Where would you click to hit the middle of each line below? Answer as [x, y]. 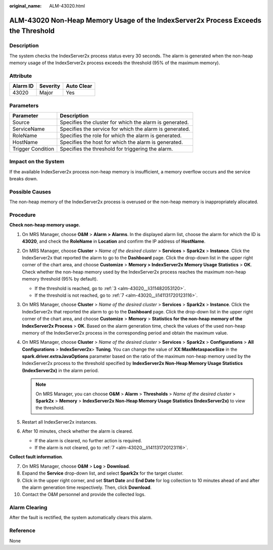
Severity [50, 86]
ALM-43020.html [67, 6]
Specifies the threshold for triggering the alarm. [117, 149]
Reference [22, 531]
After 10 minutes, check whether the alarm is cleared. [78, 431]
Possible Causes [30, 192]
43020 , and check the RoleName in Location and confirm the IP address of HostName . [114, 241]
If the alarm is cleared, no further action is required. [88, 440]
